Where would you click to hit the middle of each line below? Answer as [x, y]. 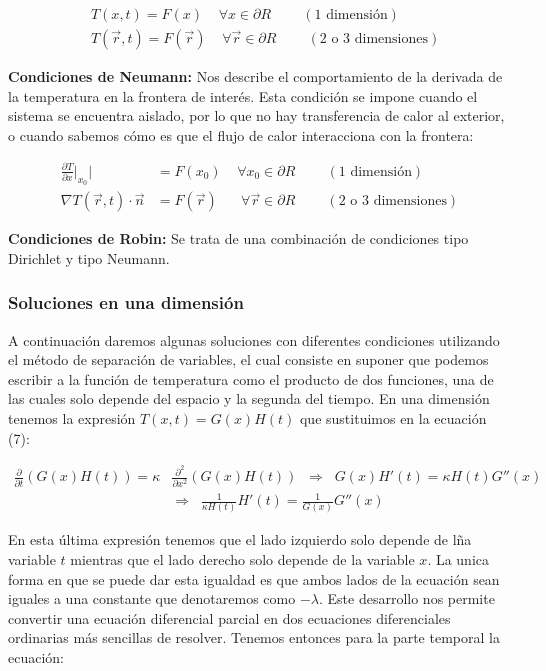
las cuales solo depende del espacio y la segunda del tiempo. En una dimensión [249, 398]
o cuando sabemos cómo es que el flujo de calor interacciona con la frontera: [241, 134]
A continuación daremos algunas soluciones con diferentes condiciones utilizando [254, 339]
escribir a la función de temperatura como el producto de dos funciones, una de [251, 378]
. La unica [458, 559]
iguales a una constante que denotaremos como [152, 598]
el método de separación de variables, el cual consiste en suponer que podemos [248, 359]
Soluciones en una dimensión [126, 302]
